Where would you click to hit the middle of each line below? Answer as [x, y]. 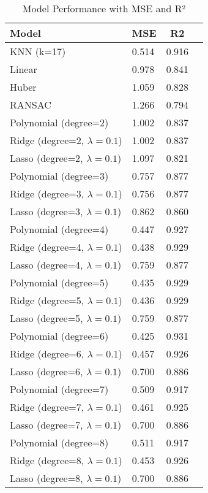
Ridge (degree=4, [47, 247]
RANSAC [31, 105]
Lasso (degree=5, [46, 318]
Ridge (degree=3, [47, 193]
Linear [24, 69]
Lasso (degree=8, [46, 478]
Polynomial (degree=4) [59, 229]
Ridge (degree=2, [47, 140]
